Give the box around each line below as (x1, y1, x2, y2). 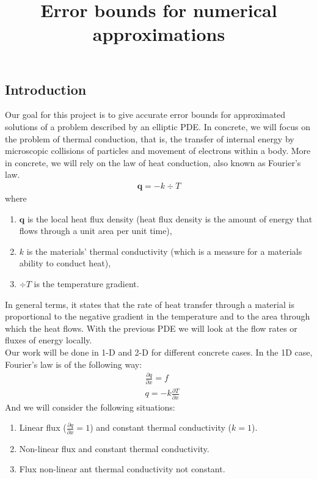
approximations (92, 21, 225, 46)
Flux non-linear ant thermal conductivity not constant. (19, 463, 225, 475)
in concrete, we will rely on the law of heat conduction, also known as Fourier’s (5, 156, 301, 169)
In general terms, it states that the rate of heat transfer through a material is (5, 298, 294, 310)
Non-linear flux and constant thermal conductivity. (19, 442, 210, 455)
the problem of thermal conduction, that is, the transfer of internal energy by (5, 132, 294, 145)
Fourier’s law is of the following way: (5, 357, 142, 370)
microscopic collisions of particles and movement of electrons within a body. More (5, 144, 311, 157)
